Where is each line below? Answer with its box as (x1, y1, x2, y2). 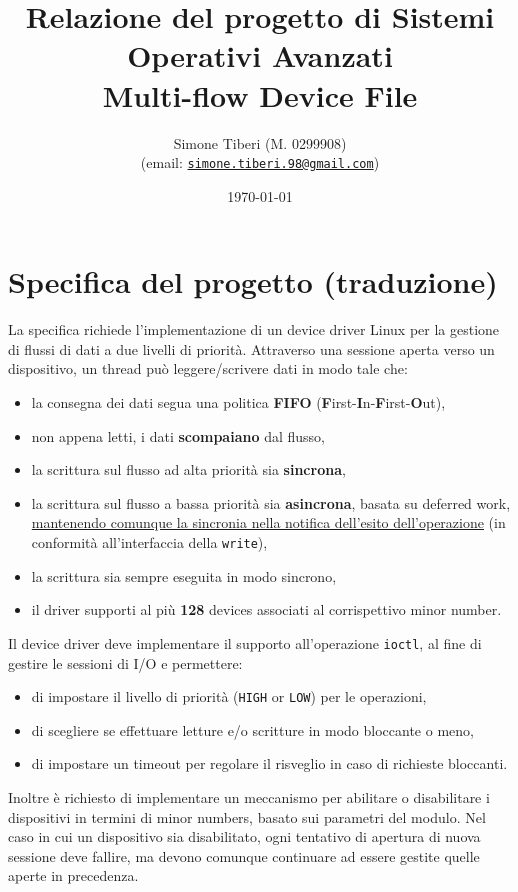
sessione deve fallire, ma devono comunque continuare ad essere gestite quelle (8, 845, 480, 866)
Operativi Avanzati (127, 35, 393, 76)
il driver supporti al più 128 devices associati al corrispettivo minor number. (31, 599, 502, 620)
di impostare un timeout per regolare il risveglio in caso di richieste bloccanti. (31, 753, 508, 774)
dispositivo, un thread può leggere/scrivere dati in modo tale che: (8, 358, 408, 379)
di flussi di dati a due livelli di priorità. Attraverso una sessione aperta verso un (8, 338, 495, 359)
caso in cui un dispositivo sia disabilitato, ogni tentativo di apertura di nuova (8, 826, 481, 847)
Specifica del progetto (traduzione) (8, 261, 498, 302)
